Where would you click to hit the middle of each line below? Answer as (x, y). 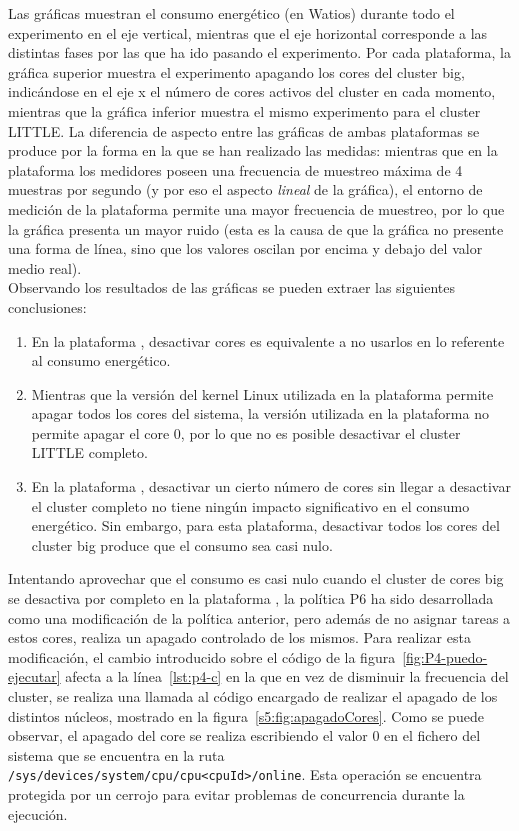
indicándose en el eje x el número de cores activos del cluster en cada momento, (252, 91)
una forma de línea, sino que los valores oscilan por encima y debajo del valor (245, 248)
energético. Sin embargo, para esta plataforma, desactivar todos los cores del (265, 525)
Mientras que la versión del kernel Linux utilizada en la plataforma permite (262, 393)
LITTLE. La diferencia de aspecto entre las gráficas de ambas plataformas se (244, 130)
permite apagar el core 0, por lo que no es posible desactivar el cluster (246, 432)
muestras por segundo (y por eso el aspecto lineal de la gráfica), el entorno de (245, 189)
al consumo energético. (101, 360)
